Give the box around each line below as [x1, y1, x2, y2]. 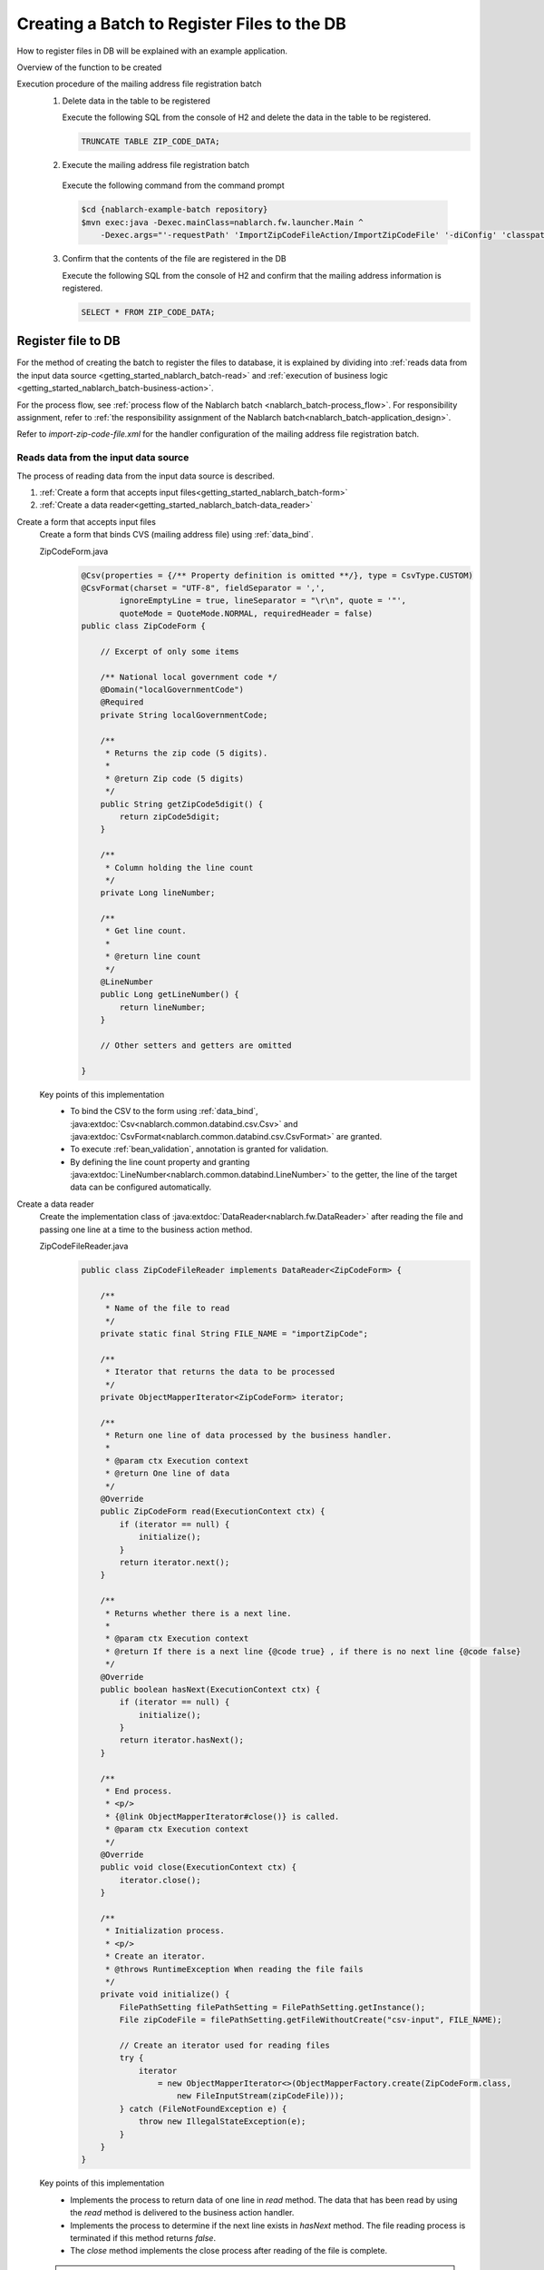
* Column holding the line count [104, 863, 254, 873]
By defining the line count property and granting [70, 1156, 250, 1167]
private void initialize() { [100, 1989, 230, 1999]
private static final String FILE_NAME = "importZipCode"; [100, 1328, 369, 1338]
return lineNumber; [119, 1002, 206, 1012]
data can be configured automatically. [70, 1181, 212, 1193]
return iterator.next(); [119, 1557, 230, 1567]
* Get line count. [104, 926, 188, 936]
